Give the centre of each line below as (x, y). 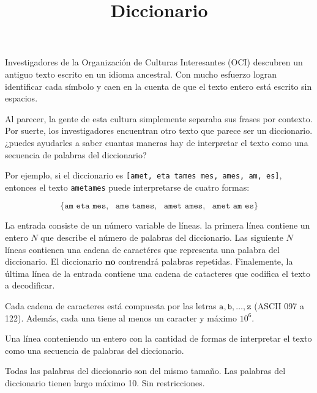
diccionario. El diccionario (54, 261)
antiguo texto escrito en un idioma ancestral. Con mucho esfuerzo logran (141, 74)
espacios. (21, 98)
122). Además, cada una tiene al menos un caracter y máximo (121, 318)
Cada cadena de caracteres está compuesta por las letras (111, 306)
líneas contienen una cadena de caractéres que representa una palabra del (142, 249)
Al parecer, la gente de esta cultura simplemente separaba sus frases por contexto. (159, 118)
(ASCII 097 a (279, 306)
